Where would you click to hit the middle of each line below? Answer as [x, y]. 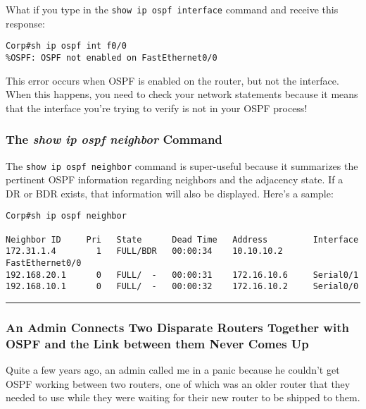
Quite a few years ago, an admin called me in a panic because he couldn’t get [173, 370]
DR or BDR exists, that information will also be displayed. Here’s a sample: [170, 193]
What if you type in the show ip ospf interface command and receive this [172, 9]
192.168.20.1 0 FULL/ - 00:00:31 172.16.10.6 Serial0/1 [182, 275]
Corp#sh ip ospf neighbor [66, 216]
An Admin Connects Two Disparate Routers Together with [177, 327]
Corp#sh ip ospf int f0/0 [66, 46]
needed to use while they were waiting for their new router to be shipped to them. [183, 397]
